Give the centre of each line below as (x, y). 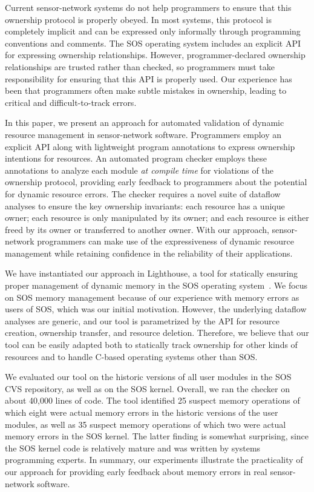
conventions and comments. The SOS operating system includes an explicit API (153, 43)
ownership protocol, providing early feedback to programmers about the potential (156, 182)
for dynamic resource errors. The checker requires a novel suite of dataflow (143, 193)
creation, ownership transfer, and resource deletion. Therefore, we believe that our (157, 333)
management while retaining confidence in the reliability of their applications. (149, 253)
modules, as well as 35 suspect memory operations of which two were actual (146, 424)
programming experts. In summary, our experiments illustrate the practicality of (154, 460)
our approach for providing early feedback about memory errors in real (136, 471)
